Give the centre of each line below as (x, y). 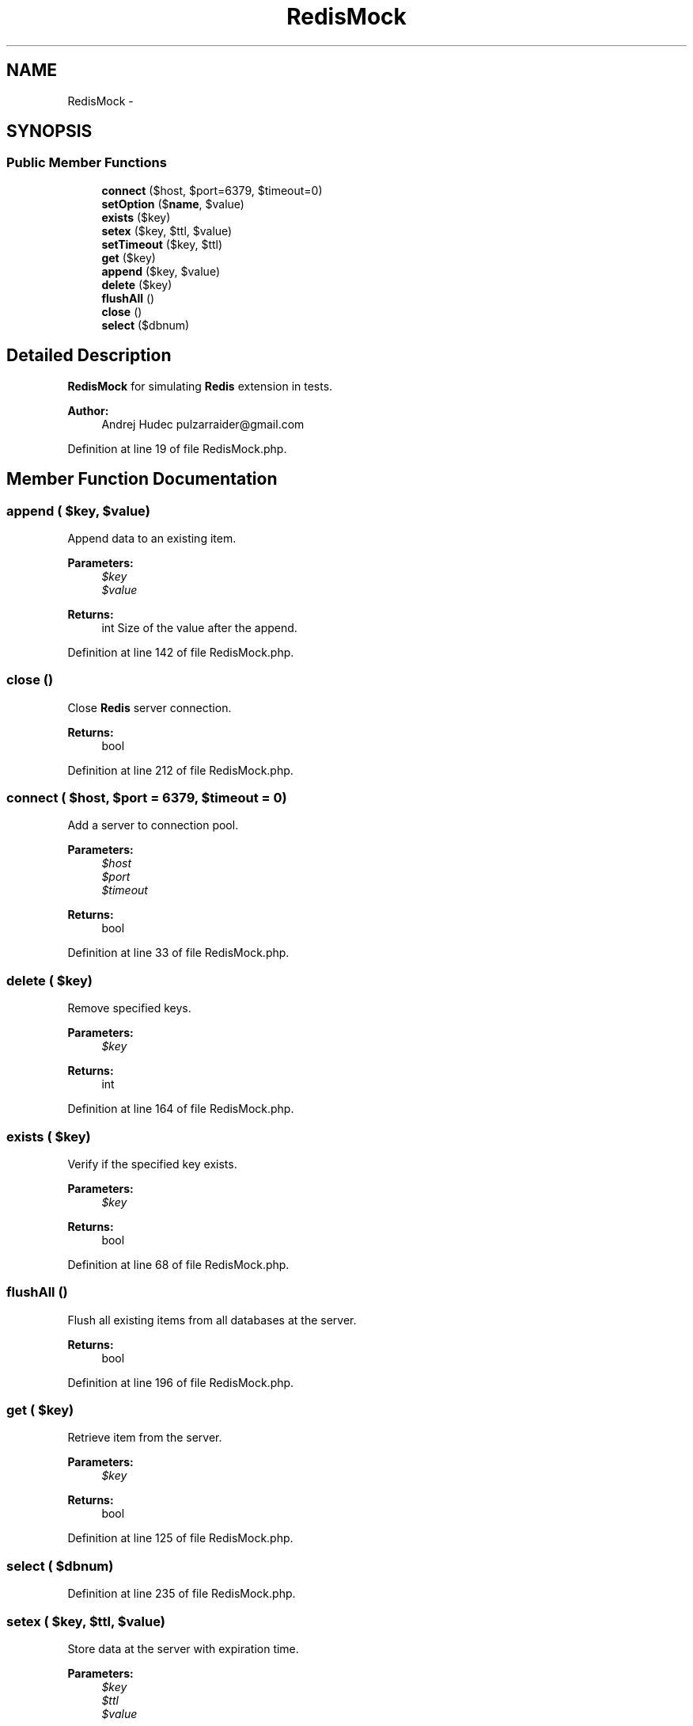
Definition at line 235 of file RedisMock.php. (182, 1594)
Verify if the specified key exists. (152, 1164)
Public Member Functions (87, 163)
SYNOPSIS (49, 131)
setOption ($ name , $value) (173, 204)
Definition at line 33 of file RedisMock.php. (178, 953)
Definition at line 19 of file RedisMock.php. (177, 448)
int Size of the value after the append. (199, 627)
